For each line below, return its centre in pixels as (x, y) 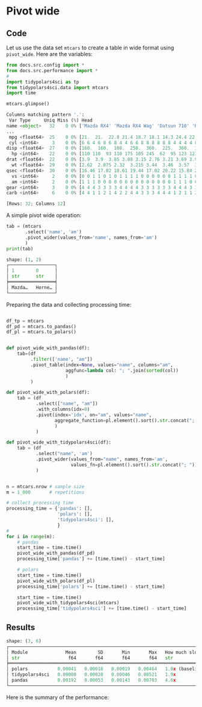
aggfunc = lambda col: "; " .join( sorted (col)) (122, 370)
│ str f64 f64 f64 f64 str (90, 658)
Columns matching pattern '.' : (45, 115)
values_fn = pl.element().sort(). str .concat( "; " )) (134, 465)
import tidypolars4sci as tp (43, 82)
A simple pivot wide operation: (44, 215)
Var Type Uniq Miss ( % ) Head (51, 120)
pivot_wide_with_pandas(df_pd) (56, 553)
